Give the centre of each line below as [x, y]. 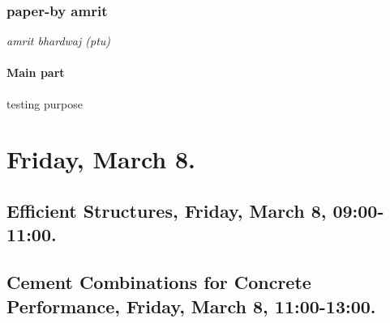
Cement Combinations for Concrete [159, 282]
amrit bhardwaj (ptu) [59, 41]
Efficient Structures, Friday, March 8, [167, 210]
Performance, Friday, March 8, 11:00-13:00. [191, 306]
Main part [36, 72]
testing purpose [45, 103]
